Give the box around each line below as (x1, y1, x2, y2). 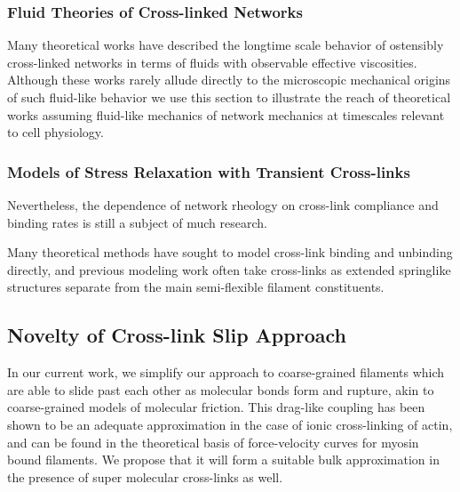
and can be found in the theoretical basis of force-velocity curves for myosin (7, 432, 419, 451)
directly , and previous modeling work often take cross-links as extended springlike (7, 260, 451, 278)
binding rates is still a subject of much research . (7, 213, 267, 231)
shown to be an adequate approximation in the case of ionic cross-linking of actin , (7, 415, 453, 433)
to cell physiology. (7, 123, 104, 141)
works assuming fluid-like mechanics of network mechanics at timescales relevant (7, 105, 445, 124)
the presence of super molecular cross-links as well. (7, 467, 283, 486)
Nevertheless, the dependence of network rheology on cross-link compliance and (7, 196, 439, 214)
